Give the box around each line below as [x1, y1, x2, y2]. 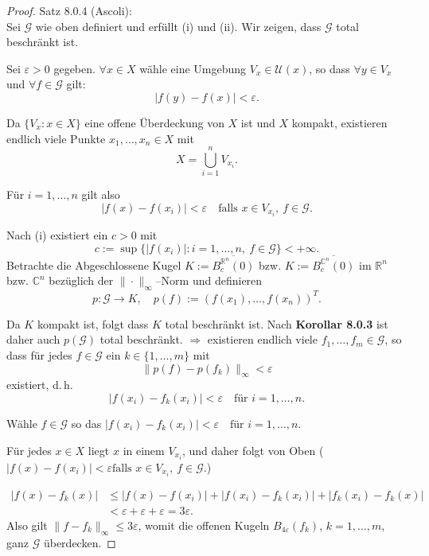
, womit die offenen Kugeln [138, 516, 270, 533]
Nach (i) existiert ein [6, 226, 108, 243]
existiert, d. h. [6, 376, 73, 393]
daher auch [6, 331, 60, 348]
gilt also [81, 186, 120, 203]
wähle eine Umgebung [139, 60, 247, 76]
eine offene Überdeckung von [84, 114, 224, 130]
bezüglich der [49, 272, 114, 289]
